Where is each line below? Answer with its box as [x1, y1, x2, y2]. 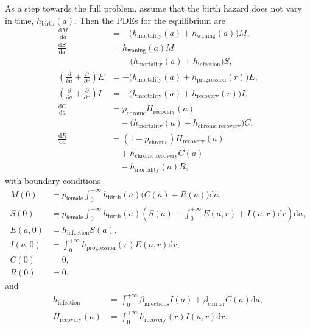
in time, [5, 13, 34, 26]
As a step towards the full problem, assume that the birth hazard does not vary [5, 2, 302, 14]
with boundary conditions [5, 174, 101, 186]
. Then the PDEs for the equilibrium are [74, 13, 225, 26]
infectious [144, 300, 169, 307]
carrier [208, 300, 225, 307]
